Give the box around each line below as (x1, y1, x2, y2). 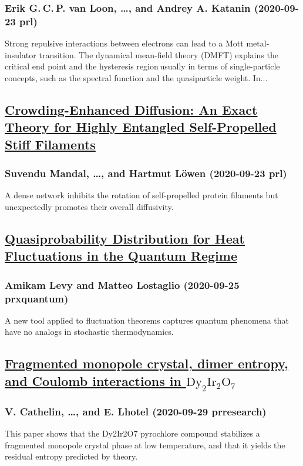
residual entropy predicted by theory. (5, 450, 138, 462)
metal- (246, 37, 270, 49)
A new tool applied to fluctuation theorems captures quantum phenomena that (5, 314, 289, 326)
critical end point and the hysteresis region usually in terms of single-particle (5, 60, 280, 72)
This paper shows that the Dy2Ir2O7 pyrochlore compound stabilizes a (5, 427, 260, 440)
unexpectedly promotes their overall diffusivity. (5, 200, 174, 212)
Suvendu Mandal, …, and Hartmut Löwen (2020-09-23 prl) (5, 166, 287, 180)
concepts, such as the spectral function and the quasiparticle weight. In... (5, 71, 268, 84)
